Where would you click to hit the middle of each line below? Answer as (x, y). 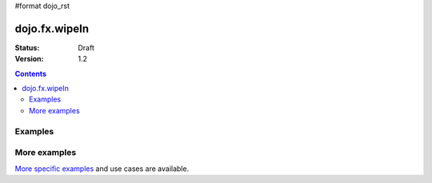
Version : (29, 59)
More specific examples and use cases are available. (102, 169)
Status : (27, 47)
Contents (31, 74)
